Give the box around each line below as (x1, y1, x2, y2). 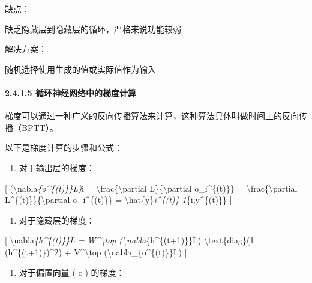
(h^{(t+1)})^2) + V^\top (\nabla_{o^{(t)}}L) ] (5, 245, 187, 258)
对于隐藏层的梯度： (19, 213, 95, 226)
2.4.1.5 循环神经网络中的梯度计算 (5, 86, 136, 99)
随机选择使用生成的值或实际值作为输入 (5, 62, 156, 75)
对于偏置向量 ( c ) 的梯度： (19, 266, 125, 278)
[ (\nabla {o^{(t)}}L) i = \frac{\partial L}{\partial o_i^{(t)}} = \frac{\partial (5, 181, 298, 194)
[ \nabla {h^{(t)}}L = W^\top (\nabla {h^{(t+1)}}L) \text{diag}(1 (5, 234, 254, 246)
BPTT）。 (21, 121, 58, 133)
